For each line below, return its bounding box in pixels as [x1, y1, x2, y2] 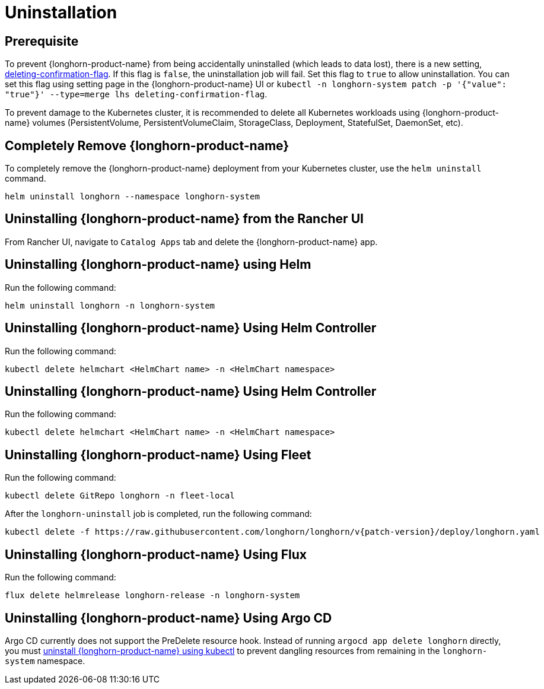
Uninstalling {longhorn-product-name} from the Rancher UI [5, 211, 364, 227]
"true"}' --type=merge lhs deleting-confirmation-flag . [5, 89, 268, 100]
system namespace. [5, 655, 85, 666]
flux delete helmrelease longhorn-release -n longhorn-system [5, 590, 300, 601]
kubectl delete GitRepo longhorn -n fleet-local [5, 491, 235, 501]
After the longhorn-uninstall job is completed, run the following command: [5, 509, 312, 519]
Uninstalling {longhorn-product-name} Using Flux [5, 547, 307, 562]
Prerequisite [5, 33, 79, 49]
